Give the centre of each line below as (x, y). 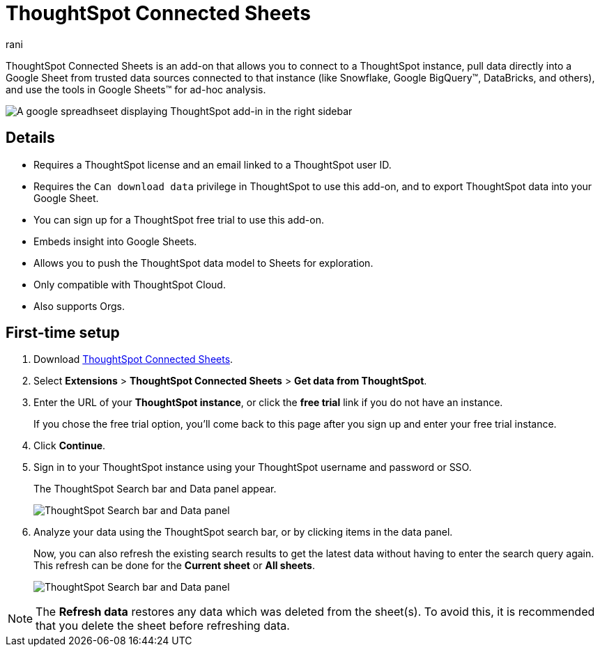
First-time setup (63, 333)
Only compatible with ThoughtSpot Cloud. (130, 284)
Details (30, 138)
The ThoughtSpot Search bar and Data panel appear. (155, 489)
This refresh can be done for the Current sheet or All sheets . (174, 566)
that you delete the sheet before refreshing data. (163, 626)
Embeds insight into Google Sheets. (115, 241)
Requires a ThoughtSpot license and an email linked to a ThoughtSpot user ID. (213, 164)
